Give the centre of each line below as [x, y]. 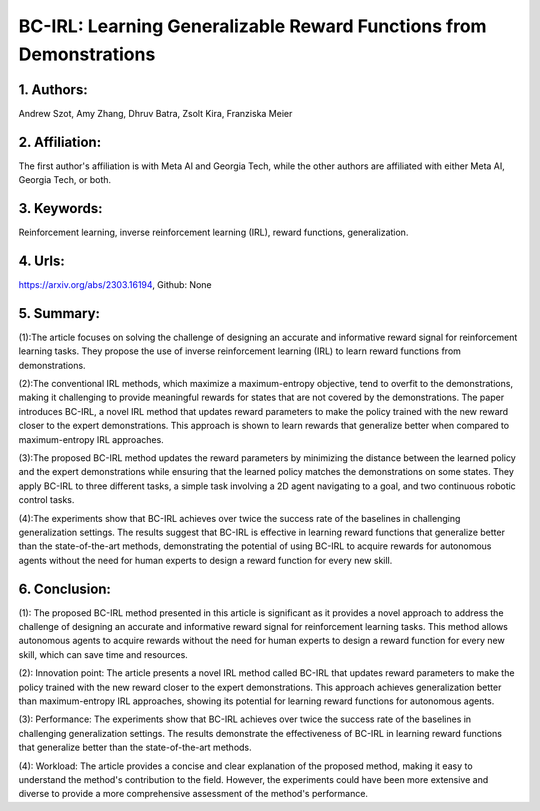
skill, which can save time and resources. [103, 654]
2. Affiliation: [60, 141]
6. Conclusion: [65, 588]
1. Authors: [53, 89]
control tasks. [46, 500]
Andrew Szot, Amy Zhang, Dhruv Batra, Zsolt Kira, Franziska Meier [155, 113]
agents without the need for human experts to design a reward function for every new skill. [205, 560]
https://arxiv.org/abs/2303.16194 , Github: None [115, 284]
